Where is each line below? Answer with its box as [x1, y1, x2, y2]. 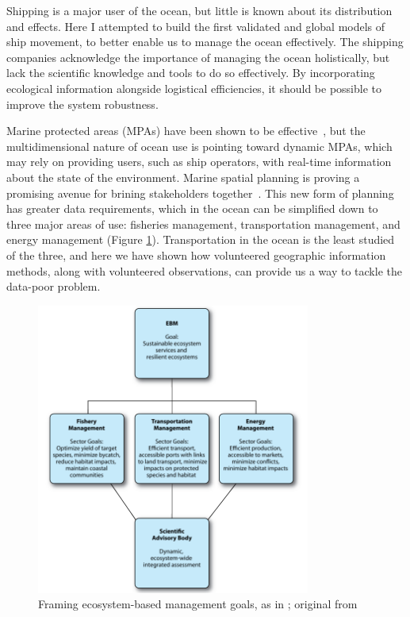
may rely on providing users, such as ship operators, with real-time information [6, 153, 392, 170]
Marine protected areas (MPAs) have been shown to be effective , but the [6, 122, 366, 139]
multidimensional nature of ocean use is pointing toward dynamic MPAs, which [6, 137, 393, 154]
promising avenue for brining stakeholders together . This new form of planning [6, 184, 394, 201]
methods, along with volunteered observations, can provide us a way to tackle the [6, 262, 402, 279]
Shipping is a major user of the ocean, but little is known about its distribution [6, 2, 393, 18]
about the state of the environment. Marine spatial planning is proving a [6, 168, 360, 185]
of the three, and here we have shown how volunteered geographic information [6, 246, 386, 263]
